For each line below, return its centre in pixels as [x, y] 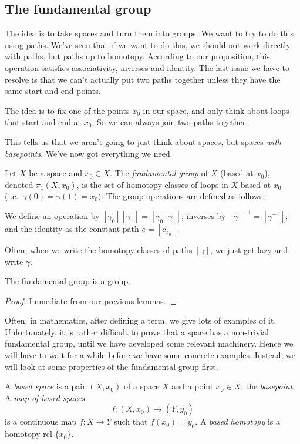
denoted [19, 184]
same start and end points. [53, 91]
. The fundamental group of [159, 173]
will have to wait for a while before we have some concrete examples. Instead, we [150, 355]
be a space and [56, 173]
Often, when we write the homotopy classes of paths [99, 249]
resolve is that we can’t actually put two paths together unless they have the [143, 79]
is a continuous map [41, 421]
